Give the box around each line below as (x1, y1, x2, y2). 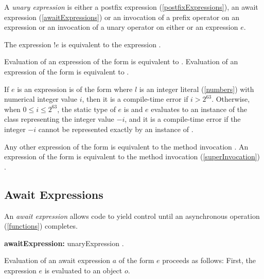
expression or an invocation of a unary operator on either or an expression (4, 22, 238, 32)
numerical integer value (4, 94, 78, 104)
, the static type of (57, 103, 116, 114)
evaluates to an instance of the (151, 103, 248, 114)
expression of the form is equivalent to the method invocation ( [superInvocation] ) (4, 151, 260, 162)
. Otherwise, (212, 94, 250, 104)
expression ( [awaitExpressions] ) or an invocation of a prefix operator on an (4, 11, 240, 22)
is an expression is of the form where (17, 83, 133, 94)
